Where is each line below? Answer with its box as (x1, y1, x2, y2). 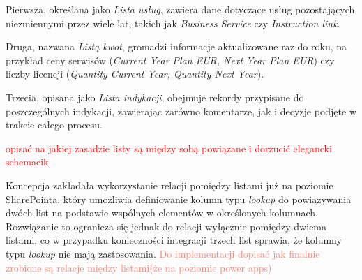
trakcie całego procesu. (6, 117, 103, 132)
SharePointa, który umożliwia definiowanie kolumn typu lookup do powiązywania (6, 191, 352, 206)
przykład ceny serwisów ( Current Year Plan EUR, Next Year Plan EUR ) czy (6, 52, 335, 67)
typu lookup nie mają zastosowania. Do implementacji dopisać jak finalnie (6, 246, 320, 260)
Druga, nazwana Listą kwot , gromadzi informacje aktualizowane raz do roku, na (6, 39, 347, 54)
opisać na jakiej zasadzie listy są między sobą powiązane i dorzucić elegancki (6, 140, 332, 155)
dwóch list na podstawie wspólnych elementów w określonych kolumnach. (6, 205, 318, 220)
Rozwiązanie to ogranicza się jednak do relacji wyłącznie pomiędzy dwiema (6, 219, 327, 233)
